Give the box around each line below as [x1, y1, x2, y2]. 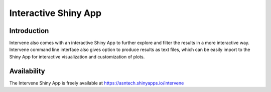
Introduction [9, 26, 49, 35]
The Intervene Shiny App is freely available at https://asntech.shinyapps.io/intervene [9, 80, 184, 86]
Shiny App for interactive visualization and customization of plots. [9, 53, 145, 59]
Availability [9, 66, 45, 75]
